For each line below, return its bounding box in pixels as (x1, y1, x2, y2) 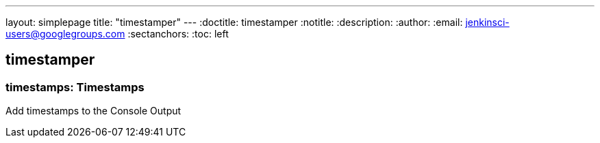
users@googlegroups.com (5, 28, 125, 39)
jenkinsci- (465, 16, 510, 28)
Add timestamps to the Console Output (5, 105, 182, 117)
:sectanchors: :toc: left (127, 28, 229, 39)
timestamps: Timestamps (5, 80, 145, 94)
